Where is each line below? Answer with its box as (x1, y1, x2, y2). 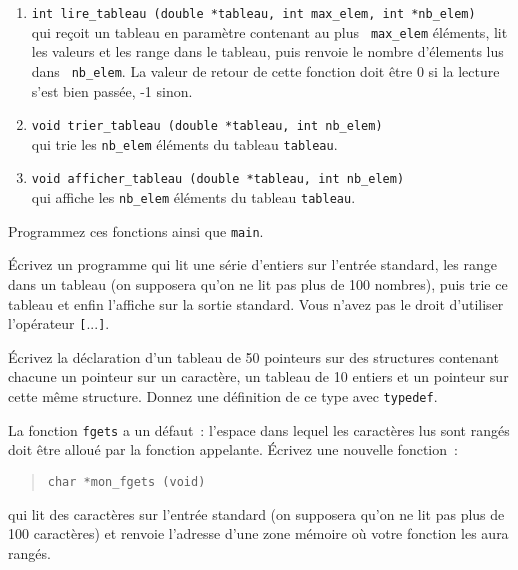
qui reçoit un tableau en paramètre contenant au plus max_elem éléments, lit (31, 21, 508, 42)
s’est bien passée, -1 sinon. (31, 80, 193, 101)
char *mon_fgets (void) (47, 474, 206, 489)
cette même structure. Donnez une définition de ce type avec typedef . (8, 386, 438, 407)
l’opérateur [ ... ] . (8, 313, 110, 334)
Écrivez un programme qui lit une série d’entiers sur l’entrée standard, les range (8, 254, 497, 275)
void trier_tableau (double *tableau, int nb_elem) (31, 119, 383, 134)
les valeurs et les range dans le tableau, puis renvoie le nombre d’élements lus (31, 41, 504, 62)
